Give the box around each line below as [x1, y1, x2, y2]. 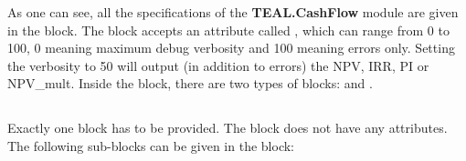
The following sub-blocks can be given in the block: [7, 136, 294, 155]
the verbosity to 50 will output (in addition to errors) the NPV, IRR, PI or [7, 55, 429, 75]
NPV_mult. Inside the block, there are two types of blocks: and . [7, 74, 373, 93]
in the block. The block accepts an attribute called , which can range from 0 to [7, 20, 450, 39]
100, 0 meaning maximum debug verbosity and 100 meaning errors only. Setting [7, 38, 455, 57]
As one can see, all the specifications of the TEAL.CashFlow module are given [7, 3, 459, 21]
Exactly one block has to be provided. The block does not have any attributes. [7, 118, 448, 137]
